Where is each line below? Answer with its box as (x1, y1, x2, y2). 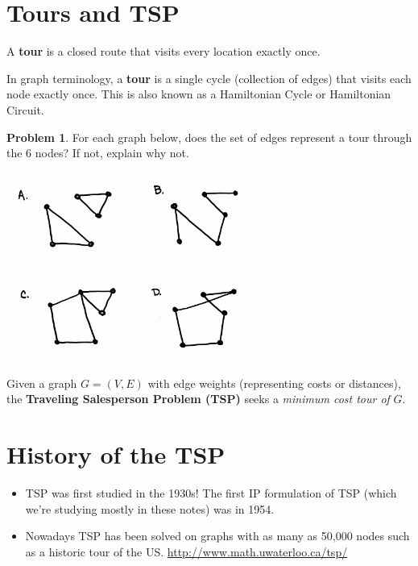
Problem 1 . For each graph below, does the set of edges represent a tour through (6, 128, 412, 145)
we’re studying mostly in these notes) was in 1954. (25, 500, 275, 517)
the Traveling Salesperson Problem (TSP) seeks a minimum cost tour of (6, 390, 390, 407)
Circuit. (6, 101, 44, 118)
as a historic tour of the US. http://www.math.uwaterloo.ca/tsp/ (25, 543, 348, 560)
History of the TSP (6, 438, 226, 471)
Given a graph (6, 374, 77, 391)
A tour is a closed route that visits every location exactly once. (6, 43, 321, 60)
